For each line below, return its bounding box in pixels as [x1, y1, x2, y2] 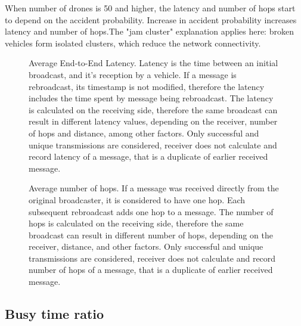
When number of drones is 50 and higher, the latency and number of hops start [5, 2, 296, 14]
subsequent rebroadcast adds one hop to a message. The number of [29, 205, 274, 218]
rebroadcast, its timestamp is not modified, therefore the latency [29, 80, 265, 92]
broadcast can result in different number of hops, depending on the [29, 228, 273, 241]
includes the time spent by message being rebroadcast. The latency [29, 92, 274, 104]
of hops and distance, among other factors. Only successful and [29, 126, 259, 139]
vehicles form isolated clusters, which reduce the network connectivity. [5, 36, 261, 49]
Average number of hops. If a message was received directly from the [29, 182, 279, 194]
